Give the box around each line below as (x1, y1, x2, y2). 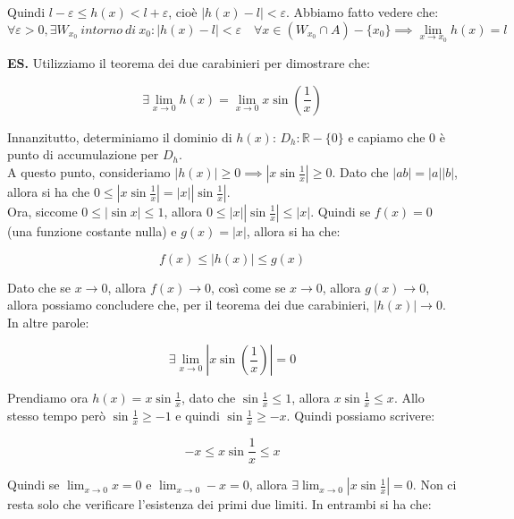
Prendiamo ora (7, 388, 88, 407)
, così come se (211, 277, 286, 296)
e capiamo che (348, 127, 426, 146)
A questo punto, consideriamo (7, 163, 171, 181)
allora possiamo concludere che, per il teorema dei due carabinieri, (7, 295, 370, 314)
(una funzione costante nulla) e (7, 222, 177, 240)
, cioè (168, 3, 198, 21)
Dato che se (7, 277, 72, 296)
